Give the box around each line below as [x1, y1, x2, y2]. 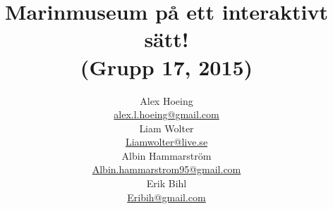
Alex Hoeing [140, 93, 193, 108]
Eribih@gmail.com [127, 189, 206, 204]
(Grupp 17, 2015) [80, 52, 253, 81]
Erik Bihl [146, 176, 187, 191]
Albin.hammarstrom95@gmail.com [92, 162, 241, 177]
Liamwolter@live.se [125, 134, 208, 149]
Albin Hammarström [121, 148, 212, 163]
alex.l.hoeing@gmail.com [114, 107, 219, 122]
